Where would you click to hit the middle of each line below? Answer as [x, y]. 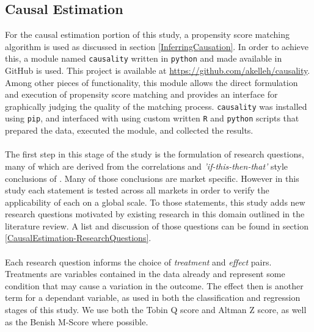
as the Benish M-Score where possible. [77, 321]
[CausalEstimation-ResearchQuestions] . [78, 238]
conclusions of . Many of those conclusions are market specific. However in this [152, 178]
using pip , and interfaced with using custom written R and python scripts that [152, 118]
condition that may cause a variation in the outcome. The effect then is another [154, 285]
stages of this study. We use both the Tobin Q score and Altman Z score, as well [156, 310]
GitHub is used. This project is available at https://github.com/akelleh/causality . [158, 70]
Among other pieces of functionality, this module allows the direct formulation [152, 82]
